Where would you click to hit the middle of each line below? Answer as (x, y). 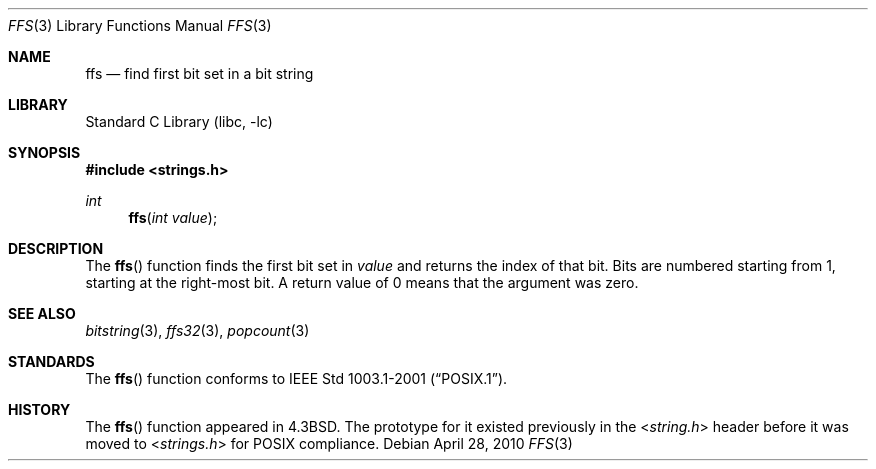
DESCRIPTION (56, 248)
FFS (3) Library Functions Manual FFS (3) (140, 25)
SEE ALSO (42, 313)
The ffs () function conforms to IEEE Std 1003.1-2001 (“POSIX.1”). (296, 378)
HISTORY (39, 409)
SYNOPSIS (44, 152)
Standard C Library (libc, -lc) (179, 121)
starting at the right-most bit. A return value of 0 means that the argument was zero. (362, 282)
